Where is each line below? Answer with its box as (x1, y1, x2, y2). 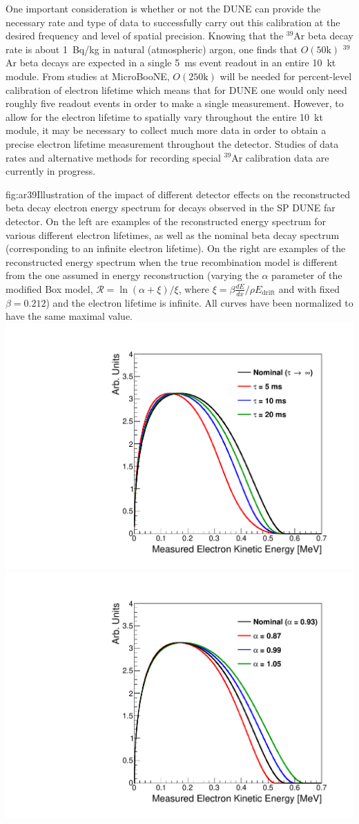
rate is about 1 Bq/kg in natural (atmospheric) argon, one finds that (6, 41, 298, 56)
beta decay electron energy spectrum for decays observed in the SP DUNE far (6, 200, 336, 215)
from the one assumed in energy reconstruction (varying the (6, 268, 259, 282)
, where (178, 281, 210, 296)
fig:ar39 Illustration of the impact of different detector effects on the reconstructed (6, 186, 351, 201)
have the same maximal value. (6, 309, 133, 323)
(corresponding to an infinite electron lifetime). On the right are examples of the (6, 241, 346, 256)
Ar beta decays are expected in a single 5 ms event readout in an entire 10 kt (6, 55, 336, 70)
